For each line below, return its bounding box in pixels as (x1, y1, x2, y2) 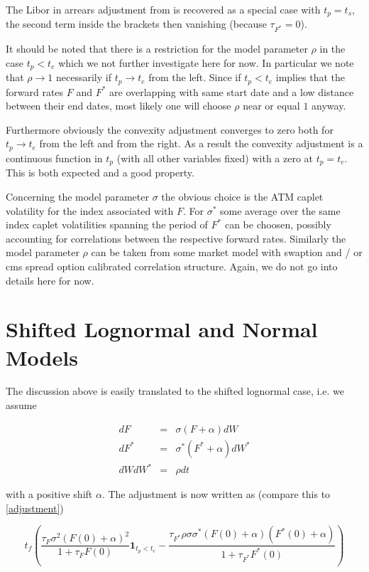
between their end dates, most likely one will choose (6, 98, 231, 113)
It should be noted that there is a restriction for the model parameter (6, 41, 308, 56)
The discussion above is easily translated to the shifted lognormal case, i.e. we (6, 383, 345, 398)
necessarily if (55, 70, 111, 85)
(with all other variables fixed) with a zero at (116, 150, 314, 165)
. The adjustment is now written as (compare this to (101, 487, 331, 502)
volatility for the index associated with (6, 203, 174, 218)
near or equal (243, 98, 300, 113)
